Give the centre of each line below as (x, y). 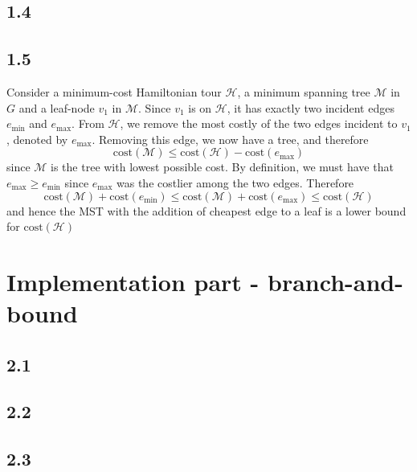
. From (88, 123)
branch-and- (335, 281)
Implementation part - (133, 281)
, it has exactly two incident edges (311, 107)
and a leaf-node (57, 107)
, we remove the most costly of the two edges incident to (259, 123)
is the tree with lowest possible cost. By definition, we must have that (222, 167)
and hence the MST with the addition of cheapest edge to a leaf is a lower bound (206, 210)
